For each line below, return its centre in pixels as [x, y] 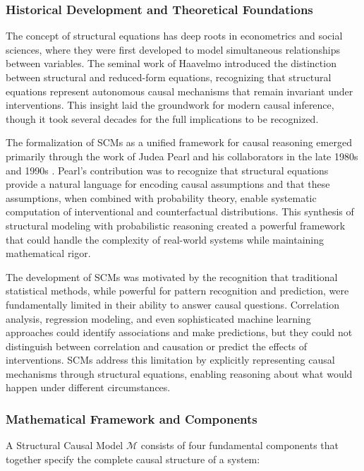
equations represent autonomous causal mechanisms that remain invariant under [180, 91]
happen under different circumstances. [88, 387]
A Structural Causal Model [65, 445]
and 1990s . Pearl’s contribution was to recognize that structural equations [167, 170]
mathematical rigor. [48, 253]
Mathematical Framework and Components [132, 418]
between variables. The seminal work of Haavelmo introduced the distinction [171, 63]
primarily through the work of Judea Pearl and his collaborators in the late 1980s [182, 156]
